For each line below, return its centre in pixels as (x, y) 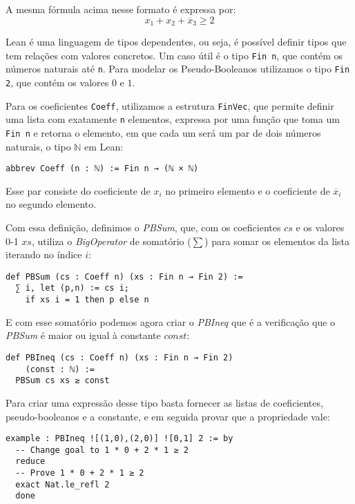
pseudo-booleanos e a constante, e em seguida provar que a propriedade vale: (168, 416)
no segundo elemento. (51, 204)
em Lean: (104, 146)
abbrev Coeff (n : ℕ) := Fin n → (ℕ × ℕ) (102, 169)
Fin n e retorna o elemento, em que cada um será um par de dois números (163, 132)
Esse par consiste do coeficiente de (78, 190)
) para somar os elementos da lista (277, 241)
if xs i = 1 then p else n (87, 300)
